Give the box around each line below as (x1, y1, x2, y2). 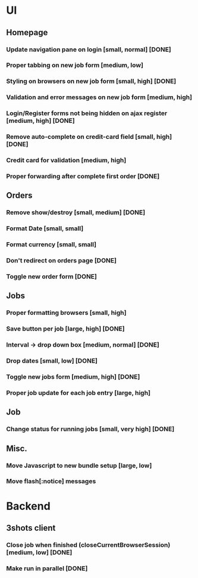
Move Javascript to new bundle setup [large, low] (6, 461, 152, 469)
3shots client (6, 523, 56, 533)
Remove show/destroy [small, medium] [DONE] (6, 208, 146, 217)
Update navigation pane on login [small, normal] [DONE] (6, 45, 171, 54)
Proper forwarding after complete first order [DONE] (6, 172, 160, 180)
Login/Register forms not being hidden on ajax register (6, 109, 168, 118)
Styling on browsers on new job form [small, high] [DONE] (6, 77, 177, 85)
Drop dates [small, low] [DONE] (6, 357, 98, 365)
